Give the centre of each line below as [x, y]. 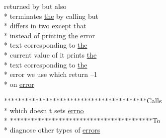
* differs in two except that [45, 26]
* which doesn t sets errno [44, 110]
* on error [19, 84]
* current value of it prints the [50, 54]
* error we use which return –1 [51, 74]
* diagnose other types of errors [52, 130]
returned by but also [35, 6]
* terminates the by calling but [51, 16]
